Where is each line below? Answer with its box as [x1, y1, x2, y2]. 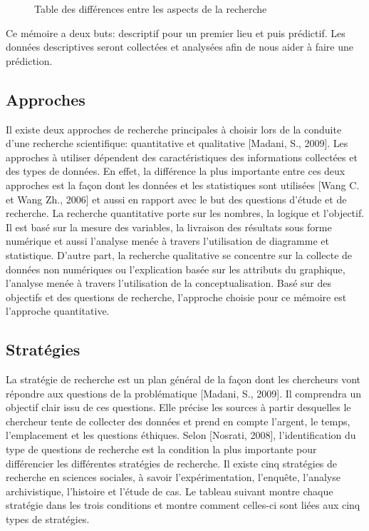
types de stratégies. [6, 512, 90, 527]
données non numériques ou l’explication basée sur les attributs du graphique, [6, 261, 345, 276]
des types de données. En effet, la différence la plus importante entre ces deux [6, 163, 345, 178]
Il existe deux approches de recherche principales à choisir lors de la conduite [6, 121, 342, 136]
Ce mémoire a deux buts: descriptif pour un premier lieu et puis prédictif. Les [6, 25, 345, 40]
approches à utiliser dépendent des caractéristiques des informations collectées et [6, 149, 358, 164]
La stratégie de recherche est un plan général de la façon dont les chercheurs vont [6, 372, 361, 387]
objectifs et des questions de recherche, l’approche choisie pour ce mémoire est [6, 289, 347, 304]
